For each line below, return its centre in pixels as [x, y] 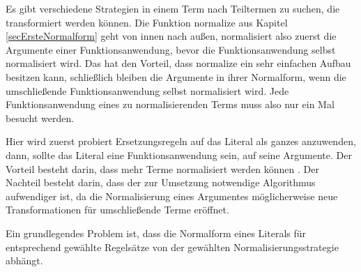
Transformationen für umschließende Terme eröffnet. [117, 210]
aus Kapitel [263, 22]
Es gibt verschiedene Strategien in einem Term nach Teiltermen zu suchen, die [173, 8]
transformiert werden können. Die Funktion [98, 22]
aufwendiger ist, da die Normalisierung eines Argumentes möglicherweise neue [172, 196]
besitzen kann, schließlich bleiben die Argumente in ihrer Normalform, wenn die [176, 76]
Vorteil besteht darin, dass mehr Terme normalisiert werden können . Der [162, 168]
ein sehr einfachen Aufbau [296, 63]
